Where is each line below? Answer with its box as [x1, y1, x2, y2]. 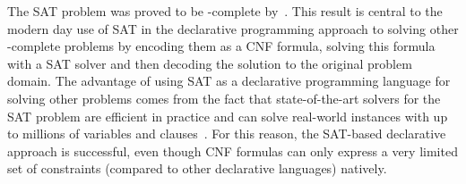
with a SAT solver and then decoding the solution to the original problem [7, 54, 412, 72]
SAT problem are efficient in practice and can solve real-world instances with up [7, 106, 448, 125]
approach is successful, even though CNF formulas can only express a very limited [7, 141, 458, 160]
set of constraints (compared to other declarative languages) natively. [7, 159, 387, 178]
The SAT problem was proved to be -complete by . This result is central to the [7, 2, 443, 20]
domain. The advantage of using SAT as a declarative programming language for [7, 71, 451, 90]
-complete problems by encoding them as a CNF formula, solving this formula [7, 37, 436, 55]
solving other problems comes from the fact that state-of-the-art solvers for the [7, 88, 441, 107]
